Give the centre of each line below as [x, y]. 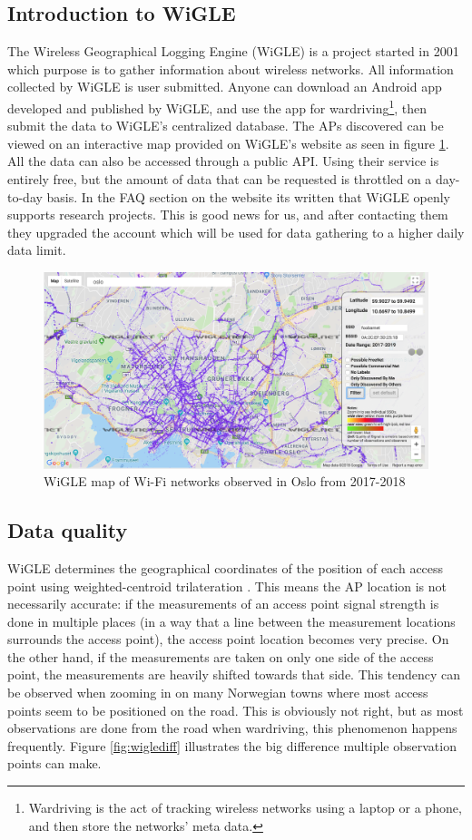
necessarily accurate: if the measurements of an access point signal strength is [223, 604]
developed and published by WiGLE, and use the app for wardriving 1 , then [217, 106]
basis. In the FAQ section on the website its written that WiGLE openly [248, 196]
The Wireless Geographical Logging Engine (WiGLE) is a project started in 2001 [233, 51]
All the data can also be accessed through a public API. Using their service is [223, 161]
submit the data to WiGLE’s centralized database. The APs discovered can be [226, 126]
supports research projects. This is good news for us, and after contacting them [228, 215]
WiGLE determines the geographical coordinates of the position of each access [226, 567]
